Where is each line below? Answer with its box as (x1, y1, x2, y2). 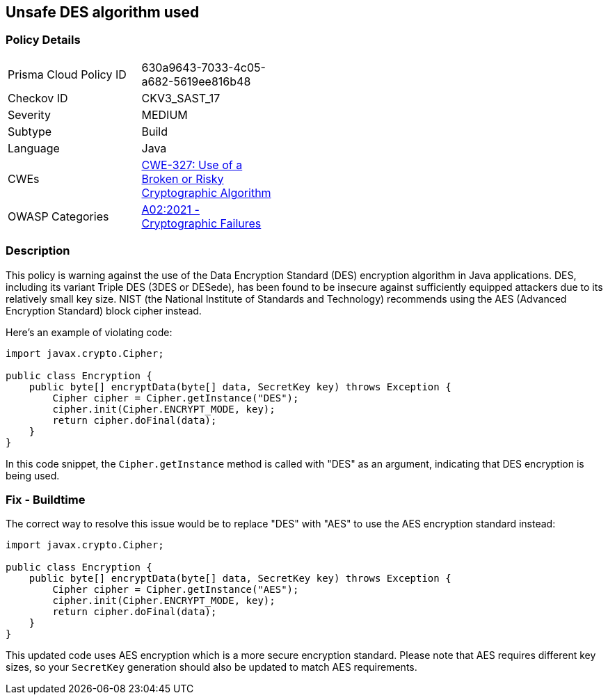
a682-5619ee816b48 (141, 74, 251, 88)
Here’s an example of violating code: (6, 326, 173, 338)
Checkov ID (8, 90, 68, 105)
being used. (6, 469, 60, 482)
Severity (8, 107, 51, 122)
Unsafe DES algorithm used (6, 3, 200, 21)
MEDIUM (141, 107, 188, 122)
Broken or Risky (141, 171, 224, 186)
